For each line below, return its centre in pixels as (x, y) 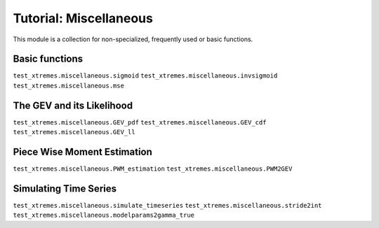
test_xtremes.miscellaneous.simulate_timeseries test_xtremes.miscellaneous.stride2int (167, 205)
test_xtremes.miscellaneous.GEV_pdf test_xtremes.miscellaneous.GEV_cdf (140, 122)
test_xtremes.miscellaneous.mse (68, 85)
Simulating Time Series (65, 188)
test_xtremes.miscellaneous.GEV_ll (74, 132)
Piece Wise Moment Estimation (82, 151)
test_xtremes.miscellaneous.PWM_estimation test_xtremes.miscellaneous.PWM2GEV (153, 169)
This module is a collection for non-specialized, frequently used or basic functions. (133, 39)
